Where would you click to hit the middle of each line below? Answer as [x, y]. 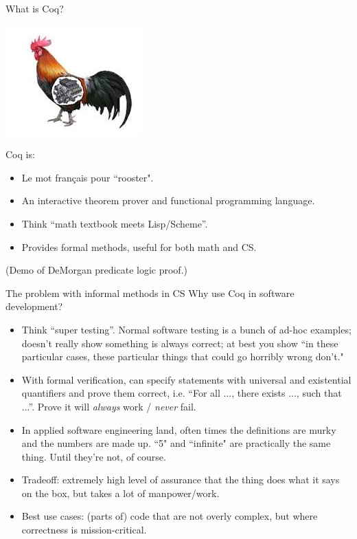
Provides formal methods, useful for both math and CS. [139, 246]
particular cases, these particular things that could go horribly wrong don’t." [183, 356]
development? [34, 306]
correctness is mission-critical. [84, 530]
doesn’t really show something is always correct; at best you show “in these [180, 343]
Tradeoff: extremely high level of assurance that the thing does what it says [181, 480]
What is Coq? [35, 8]
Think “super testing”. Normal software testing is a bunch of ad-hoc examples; [186, 329]
